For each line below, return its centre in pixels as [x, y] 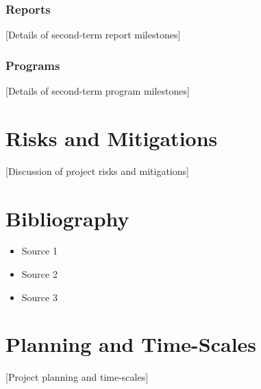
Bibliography [67, 218]
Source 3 [39, 297]
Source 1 [39, 251]
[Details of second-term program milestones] [98, 91]
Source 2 [39, 274]
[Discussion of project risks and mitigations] [97, 170]
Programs [33, 65]
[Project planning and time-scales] [77, 377]
